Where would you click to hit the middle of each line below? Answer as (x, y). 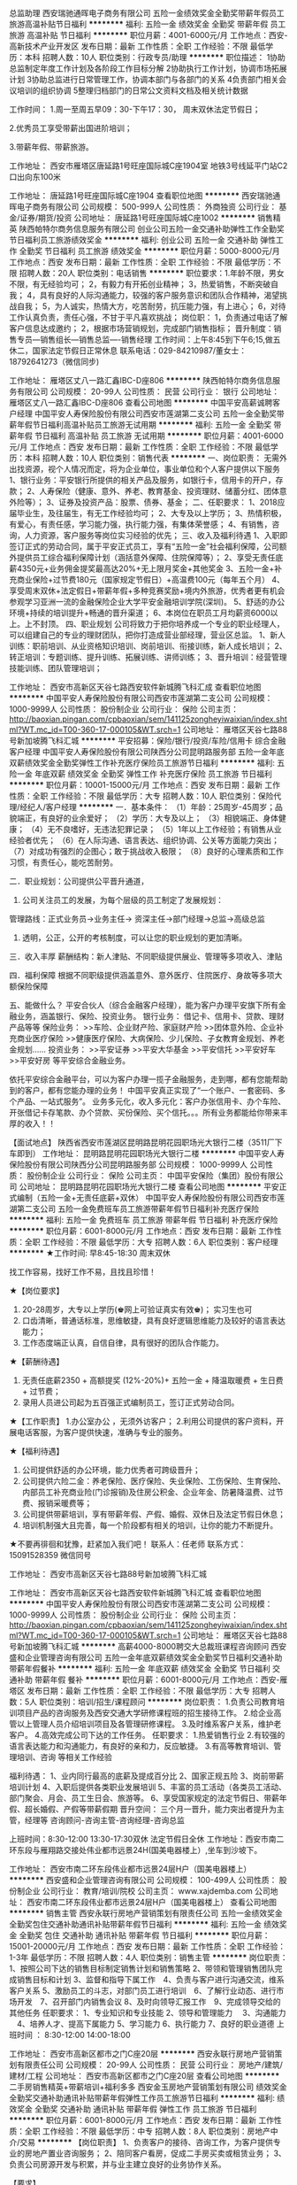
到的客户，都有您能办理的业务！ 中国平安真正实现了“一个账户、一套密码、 (144, 1090)
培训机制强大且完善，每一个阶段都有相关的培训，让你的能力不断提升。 (150, 1525)
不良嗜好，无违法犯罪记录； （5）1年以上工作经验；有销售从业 (168, 829)
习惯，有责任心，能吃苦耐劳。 (63, 862)
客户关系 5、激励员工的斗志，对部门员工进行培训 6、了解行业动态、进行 (143, 1991)
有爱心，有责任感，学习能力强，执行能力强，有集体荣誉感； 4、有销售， (141, 524)
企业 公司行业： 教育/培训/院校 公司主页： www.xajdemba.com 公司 (148, 1891)
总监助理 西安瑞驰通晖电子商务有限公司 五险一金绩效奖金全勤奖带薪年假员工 (147, 13)
